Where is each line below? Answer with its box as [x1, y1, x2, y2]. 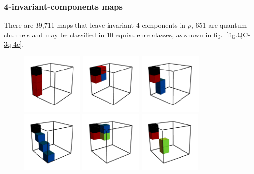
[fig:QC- [226, 29, 250, 39]
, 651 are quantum [191, 20, 247, 30]
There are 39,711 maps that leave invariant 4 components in [4, 20, 186, 30]
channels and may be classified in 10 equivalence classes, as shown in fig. [4, 29, 223, 39]
